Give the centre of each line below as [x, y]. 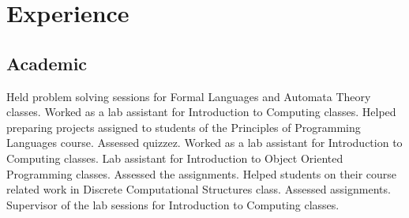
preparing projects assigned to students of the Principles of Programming [184, 127]
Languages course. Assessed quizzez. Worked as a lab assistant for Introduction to [204, 143]
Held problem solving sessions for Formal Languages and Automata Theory [189, 96]
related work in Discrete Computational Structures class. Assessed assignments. [199, 189]
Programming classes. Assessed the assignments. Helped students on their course [202, 173]
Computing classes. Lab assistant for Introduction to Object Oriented [175, 158]
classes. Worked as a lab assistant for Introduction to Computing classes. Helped [201, 112]
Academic [47, 63]
